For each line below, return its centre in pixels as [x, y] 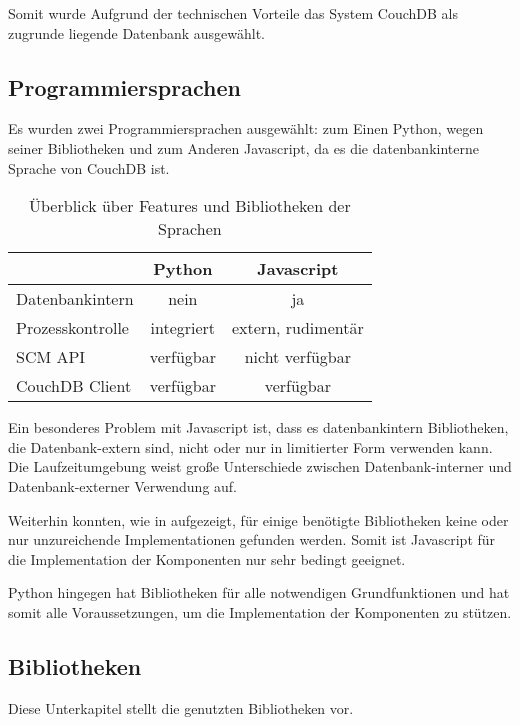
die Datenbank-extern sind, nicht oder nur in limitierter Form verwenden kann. [250, 446]
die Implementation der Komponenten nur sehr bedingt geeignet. [207, 558]
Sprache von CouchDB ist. [89, 167]
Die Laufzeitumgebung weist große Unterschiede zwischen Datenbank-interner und [260, 466]
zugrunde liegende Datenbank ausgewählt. [136, 32]
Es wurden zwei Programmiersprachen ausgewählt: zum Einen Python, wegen [246, 128]
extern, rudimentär [297, 328]
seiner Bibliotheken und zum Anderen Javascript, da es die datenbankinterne [243, 147]
